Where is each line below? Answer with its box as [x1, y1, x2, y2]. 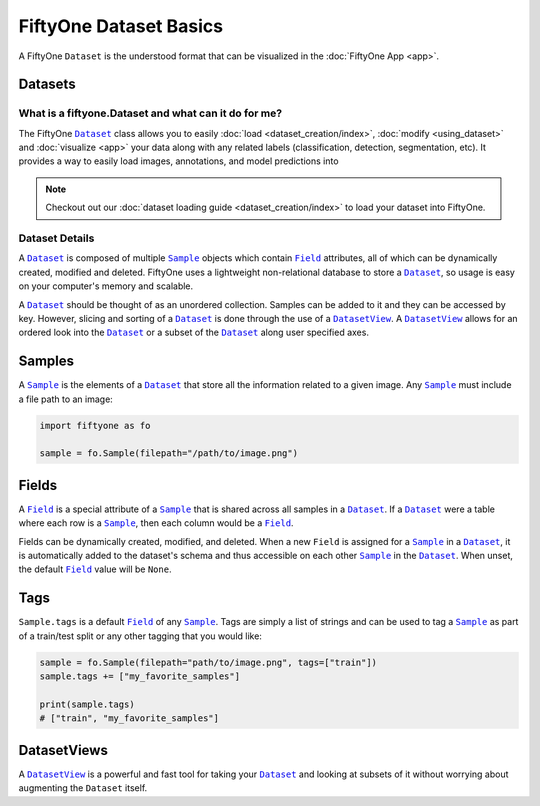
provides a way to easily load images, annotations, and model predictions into [18, 155, 339, 167]
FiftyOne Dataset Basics [18, 15, 224, 37]
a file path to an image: [18, 393, 114, 405]
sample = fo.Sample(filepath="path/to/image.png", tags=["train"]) [39, 656, 378, 668]
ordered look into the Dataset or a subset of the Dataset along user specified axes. [18, 326, 370, 339]
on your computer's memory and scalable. [18, 280, 194, 292]
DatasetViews [18, 741, 109, 759]
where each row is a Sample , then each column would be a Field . [18, 517, 294, 529]
